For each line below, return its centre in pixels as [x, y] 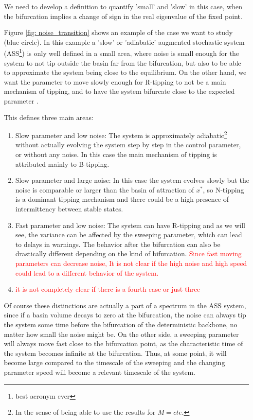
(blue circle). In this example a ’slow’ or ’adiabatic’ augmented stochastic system [124, 42]
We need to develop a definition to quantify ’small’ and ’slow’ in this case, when [123, 6]
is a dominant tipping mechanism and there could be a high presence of [122, 199]
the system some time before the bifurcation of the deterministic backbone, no [121, 324]
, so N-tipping [223, 189]
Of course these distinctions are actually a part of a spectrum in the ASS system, [125, 305]
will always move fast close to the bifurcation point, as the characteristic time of [124, 343]
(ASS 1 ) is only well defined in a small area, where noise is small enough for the [122, 52]
